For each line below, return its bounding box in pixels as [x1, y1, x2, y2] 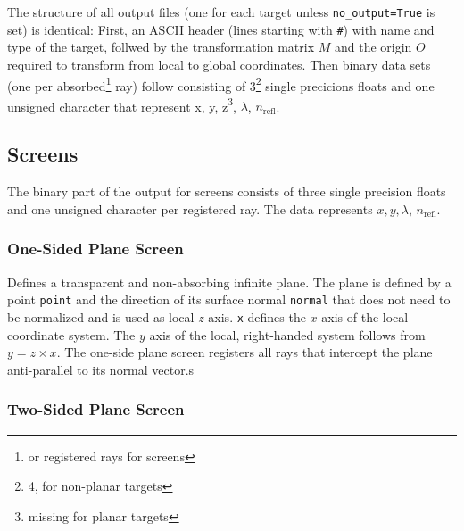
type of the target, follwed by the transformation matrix [7, 37, 315, 56]
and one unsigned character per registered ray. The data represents [7, 199, 373, 218]
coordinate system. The [7, 325, 136, 344]
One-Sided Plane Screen [7, 237, 184, 260]
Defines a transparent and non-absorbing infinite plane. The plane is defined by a [7, 272, 452, 291]
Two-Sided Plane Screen [7, 398, 185, 420]
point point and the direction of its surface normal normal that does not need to [7, 290, 451, 309]
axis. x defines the [208, 307, 306, 326]
